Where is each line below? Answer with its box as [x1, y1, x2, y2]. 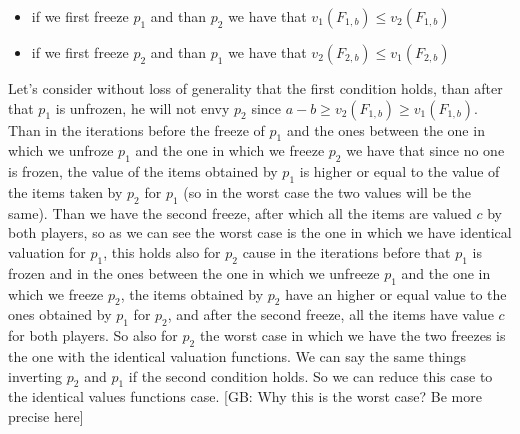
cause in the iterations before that [242, 241, 451, 262]
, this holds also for [103, 241, 221, 262]
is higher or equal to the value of [299, 161, 500, 182]
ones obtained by [8, 304, 112, 325]
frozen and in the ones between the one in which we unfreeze [8, 262, 380, 283]
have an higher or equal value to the [285, 283, 507, 304]
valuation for [8, 241, 86, 262]
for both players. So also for [8, 325, 178, 346]
